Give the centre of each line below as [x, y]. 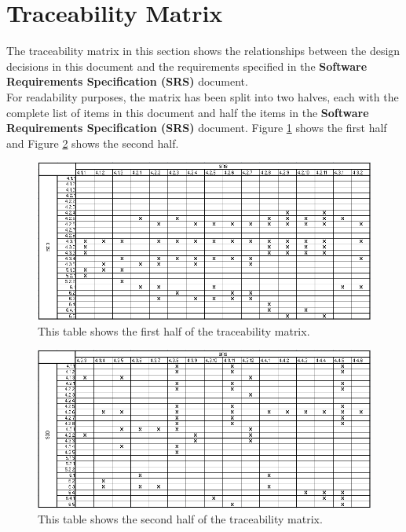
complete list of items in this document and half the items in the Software [188, 112]
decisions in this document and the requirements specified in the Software [187, 66]
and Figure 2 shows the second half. [93, 143]
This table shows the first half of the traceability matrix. [174, 330]
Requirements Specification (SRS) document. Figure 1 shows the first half [197, 128]
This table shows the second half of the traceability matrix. [180, 519]
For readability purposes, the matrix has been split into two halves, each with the [203, 96]
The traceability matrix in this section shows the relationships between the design [203, 51]
